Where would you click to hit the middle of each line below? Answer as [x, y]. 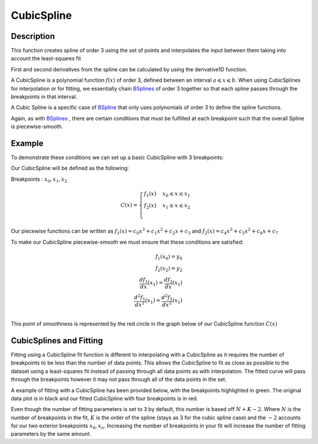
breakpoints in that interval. [44, 97]
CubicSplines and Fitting [57, 341]
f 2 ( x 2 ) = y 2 [169, 269]
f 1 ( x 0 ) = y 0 [169, 257]
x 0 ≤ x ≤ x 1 [176, 194]
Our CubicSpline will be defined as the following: [70, 168]
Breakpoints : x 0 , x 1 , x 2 [39, 180]
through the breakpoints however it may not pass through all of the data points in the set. [119, 379]
